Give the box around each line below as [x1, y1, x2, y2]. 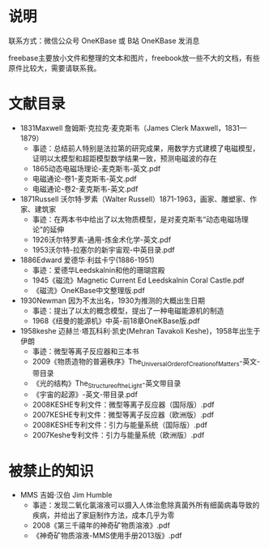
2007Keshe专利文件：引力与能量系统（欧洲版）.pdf [32, 430, 205, 440]
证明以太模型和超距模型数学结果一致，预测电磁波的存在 [32, 153, 217, 163]
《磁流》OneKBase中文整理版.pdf [32, 285, 146, 295]
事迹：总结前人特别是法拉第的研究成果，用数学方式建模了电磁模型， [32, 143, 260, 153]
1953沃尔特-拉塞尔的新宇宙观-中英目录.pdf [32, 244, 176, 254]
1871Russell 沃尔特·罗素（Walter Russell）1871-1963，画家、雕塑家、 [19, 194, 250, 204]
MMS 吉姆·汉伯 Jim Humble [19, 490, 113, 500]
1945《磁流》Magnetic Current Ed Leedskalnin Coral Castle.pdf [32, 275, 245, 285]
